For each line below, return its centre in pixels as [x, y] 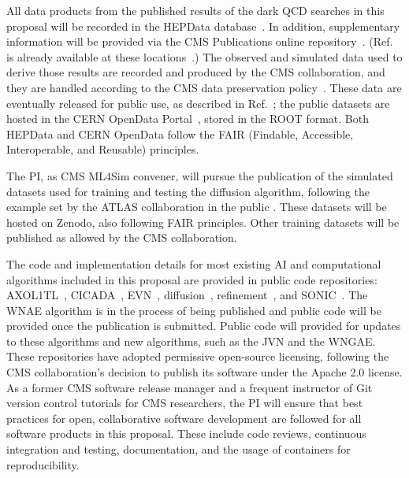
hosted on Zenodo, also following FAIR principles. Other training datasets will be [203, 222]
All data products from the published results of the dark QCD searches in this [195, 10]
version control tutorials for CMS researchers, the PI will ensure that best [185, 403]
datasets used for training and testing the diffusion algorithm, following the [188, 191]
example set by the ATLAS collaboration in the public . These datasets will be [197, 207]
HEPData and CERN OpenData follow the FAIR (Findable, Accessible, [180, 133]
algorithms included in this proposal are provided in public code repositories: [192, 279]
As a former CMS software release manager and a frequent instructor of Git [190, 387]
